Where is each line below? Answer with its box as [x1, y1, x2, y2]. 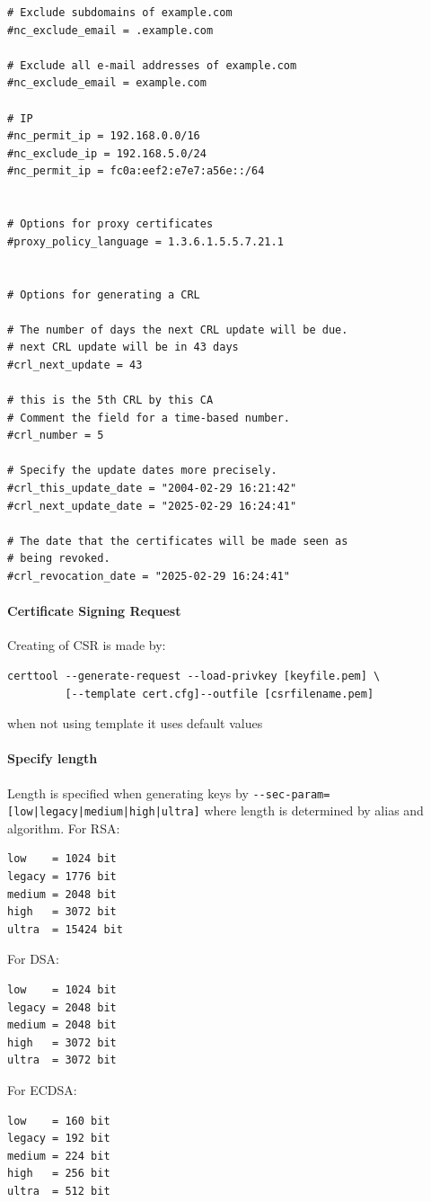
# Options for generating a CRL [7, 288, 200, 301]
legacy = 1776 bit [7, 870, 117, 884]
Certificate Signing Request [7, 601, 181, 620]
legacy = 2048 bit [7, 1001, 117, 1014]
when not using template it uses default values [7, 714, 263, 733]
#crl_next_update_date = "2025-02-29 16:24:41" [7, 499, 297, 512]
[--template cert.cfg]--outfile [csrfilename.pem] [65, 687, 374, 700]
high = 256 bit [7, 1167, 110, 1180]
